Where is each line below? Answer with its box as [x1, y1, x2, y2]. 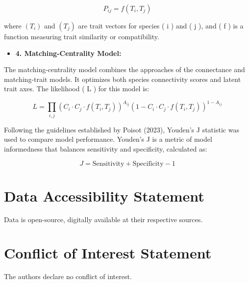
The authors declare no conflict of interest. [4, 271, 132, 282]
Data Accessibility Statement [4, 185, 204, 206]
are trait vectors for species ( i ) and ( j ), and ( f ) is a [78, 21, 244, 30]
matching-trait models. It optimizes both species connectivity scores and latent [4, 74, 241, 84]
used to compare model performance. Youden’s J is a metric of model [4, 134, 212, 144]
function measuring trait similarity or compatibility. [4, 31, 159, 41]
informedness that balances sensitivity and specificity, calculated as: [4, 143, 207, 154]
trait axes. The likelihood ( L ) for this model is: [4, 83, 149, 94]
